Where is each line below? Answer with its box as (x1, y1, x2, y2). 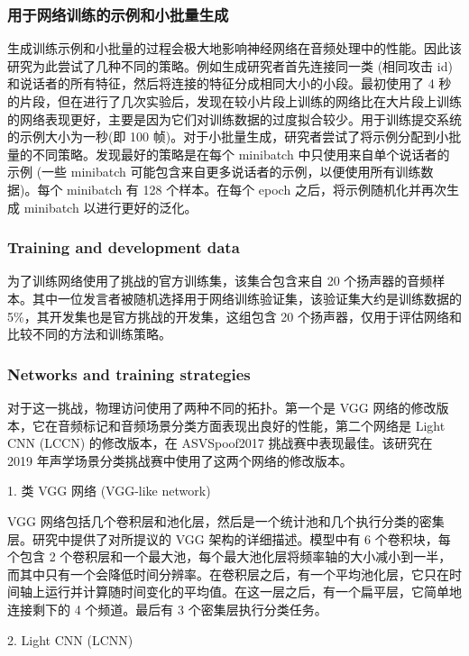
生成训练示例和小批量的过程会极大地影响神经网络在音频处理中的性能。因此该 (7, 39, 462, 58)
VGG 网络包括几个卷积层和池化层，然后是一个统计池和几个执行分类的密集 (7, 511, 445, 530)
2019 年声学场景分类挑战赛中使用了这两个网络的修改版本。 (7, 451, 353, 469)
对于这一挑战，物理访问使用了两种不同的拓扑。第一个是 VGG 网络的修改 (7, 397, 437, 416)
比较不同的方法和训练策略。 (7, 324, 171, 343)
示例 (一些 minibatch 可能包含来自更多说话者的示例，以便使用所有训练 (7, 162, 421, 181)
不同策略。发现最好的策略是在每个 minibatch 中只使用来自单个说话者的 (32, 144, 450, 163)
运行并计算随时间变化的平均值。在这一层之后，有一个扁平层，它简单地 (44, 582, 462, 601)
